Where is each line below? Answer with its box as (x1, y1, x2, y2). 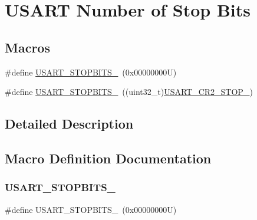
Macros (5, 38, 50, 56)
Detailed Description (5, 114, 134, 133)
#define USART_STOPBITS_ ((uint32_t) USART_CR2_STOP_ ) (5, 86, 253, 98)
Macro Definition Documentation (5, 149, 212, 167)
